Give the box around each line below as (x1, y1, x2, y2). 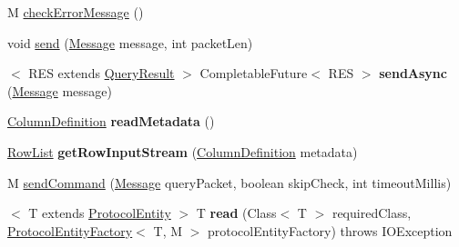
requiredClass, (331, 203, 412, 222)
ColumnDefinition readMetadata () (7, 112, 215, 131)
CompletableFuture (199, 64, 308, 83)
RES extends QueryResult (28, 64, 175, 83)
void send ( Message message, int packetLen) (7, 33, 253, 52)
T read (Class (196, 203, 277, 222)
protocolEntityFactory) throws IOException (208, 221, 453, 240)
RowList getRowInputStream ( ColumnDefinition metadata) (7, 142, 358, 161)
